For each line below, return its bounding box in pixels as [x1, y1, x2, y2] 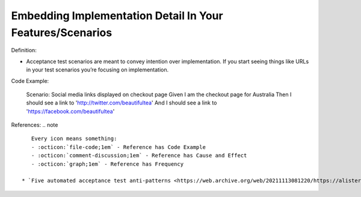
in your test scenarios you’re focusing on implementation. [26, 66, 169, 73]
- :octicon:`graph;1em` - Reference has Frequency [31, 160, 184, 168]
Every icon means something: [31, 135, 117, 142]
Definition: [11, 47, 37, 54]
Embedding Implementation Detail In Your [11, 9, 223, 22]
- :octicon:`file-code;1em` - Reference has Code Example [31, 144, 206, 150]
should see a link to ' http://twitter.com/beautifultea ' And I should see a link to [26, 99, 217, 106]
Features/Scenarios [11, 26, 113, 39]
